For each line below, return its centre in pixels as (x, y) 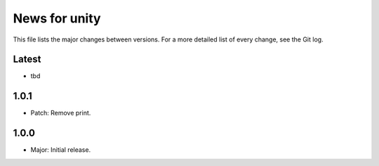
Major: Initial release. (61, 150)
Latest (27, 59)
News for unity (57, 18)
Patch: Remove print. (61, 113)
